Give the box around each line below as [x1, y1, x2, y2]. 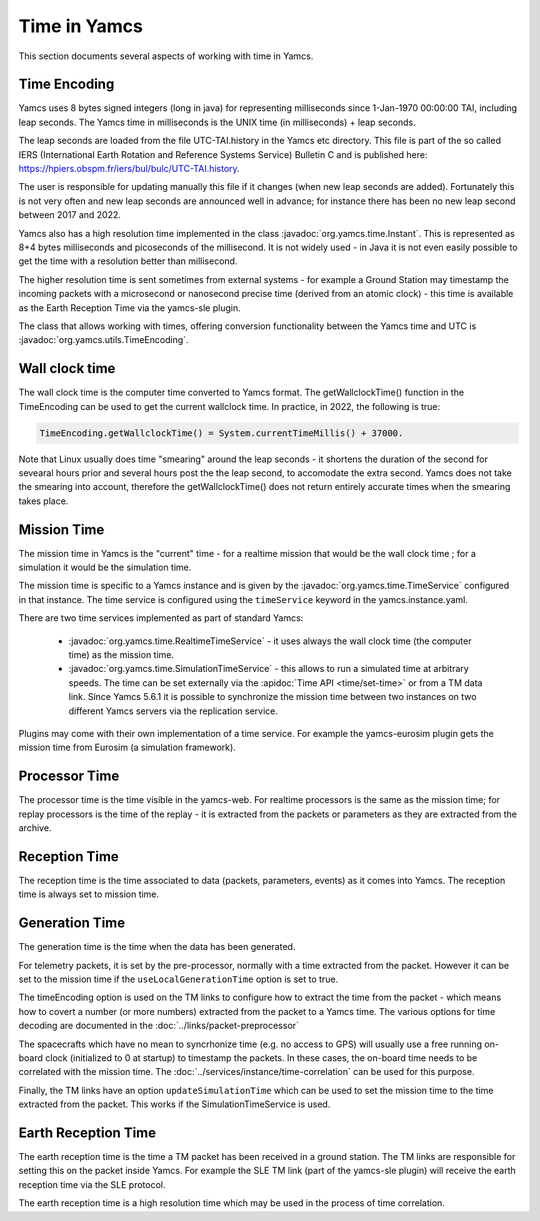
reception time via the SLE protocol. [18, 1178, 166, 1190]
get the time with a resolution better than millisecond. [18, 255, 238, 267]
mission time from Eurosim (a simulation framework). [18, 741, 237, 754]
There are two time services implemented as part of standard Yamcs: [18, 612, 304, 624]
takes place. [18, 495, 69, 507]
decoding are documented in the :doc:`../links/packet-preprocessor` [18, 1020, 300, 1032]
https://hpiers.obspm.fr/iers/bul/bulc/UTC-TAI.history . [18, 163, 240, 175]
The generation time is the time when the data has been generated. [18, 941, 296, 953]
